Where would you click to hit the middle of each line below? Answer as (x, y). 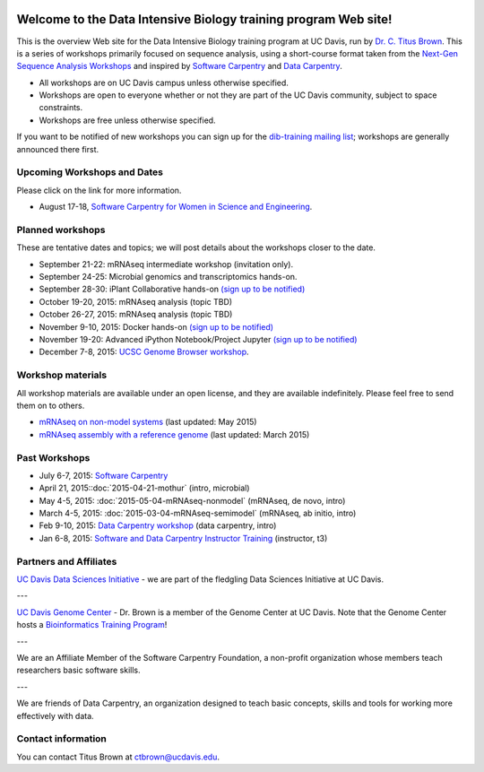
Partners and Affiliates (67, 561)
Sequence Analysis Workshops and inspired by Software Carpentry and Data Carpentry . (179, 66)
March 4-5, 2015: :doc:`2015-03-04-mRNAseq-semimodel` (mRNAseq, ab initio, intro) (198, 513)
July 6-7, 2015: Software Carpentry (104, 475)
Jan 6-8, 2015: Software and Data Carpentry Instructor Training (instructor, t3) (183, 538)
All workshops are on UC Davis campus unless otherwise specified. (164, 82)
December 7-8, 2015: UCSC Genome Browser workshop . (144, 352)
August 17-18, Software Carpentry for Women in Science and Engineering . (176, 207)
